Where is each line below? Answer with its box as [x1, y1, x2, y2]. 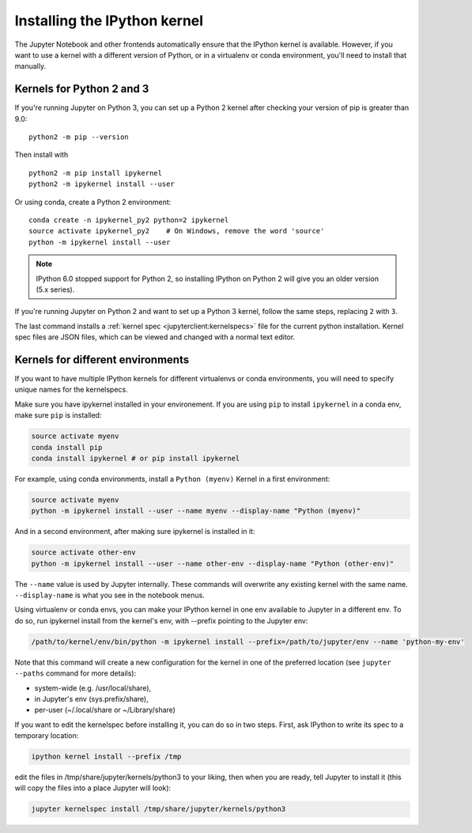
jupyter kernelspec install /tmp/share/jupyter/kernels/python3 [31, 805, 286, 814]
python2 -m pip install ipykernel [28, 168, 162, 177]
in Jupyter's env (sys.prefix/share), [34, 694, 149, 703]
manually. [14, 62, 47, 71]
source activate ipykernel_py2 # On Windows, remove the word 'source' [28, 226, 325, 236]
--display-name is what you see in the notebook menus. [14, 590, 205, 600]
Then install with [14, 150, 69, 160]
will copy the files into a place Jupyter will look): [14, 783, 172, 793]
